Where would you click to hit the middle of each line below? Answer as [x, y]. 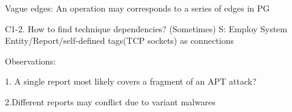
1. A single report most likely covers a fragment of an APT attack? [131, 81]
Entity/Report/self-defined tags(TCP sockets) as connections [120, 40]
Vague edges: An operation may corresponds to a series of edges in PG [137, 8]
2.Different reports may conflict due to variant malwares [110, 101]
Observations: [31, 61]
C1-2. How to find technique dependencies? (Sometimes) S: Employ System [146, 28]
